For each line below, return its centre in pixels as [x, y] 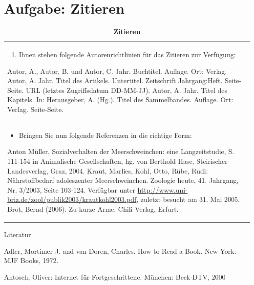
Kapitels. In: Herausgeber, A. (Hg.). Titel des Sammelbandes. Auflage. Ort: [120, 99]
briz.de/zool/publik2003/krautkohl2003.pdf [72, 199]
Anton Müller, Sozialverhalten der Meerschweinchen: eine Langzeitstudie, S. [121, 151]
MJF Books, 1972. [31, 260]
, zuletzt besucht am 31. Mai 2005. [188, 199]
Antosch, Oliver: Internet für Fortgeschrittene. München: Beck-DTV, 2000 [115, 276]
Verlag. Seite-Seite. [36, 109]
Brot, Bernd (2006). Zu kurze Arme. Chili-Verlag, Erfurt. [93, 208]
